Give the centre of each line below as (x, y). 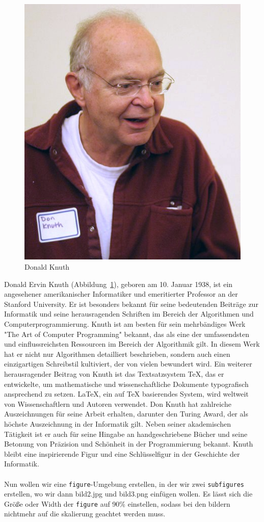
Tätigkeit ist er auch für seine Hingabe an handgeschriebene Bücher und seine (126, 434)
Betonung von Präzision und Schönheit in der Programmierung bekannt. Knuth (129, 444)
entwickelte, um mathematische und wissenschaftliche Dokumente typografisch (126, 384)
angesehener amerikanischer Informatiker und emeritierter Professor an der (121, 294)
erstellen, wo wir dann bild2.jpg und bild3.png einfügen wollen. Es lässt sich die (128, 494)
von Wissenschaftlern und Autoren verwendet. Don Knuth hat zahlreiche (118, 403)
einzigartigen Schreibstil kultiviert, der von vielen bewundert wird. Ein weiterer (128, 364)
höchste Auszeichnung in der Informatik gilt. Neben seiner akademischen (117, 423)
